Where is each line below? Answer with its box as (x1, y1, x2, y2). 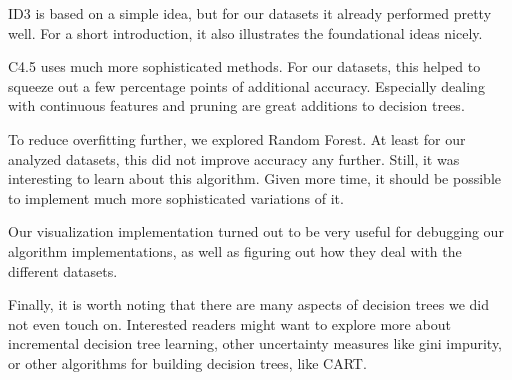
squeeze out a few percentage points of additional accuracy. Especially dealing (8, 75, 485, 96)
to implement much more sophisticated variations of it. (8, 187, 344, 208)
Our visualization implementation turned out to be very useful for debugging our (8, 221, 504, 242)
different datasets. (8, 260, 118, 281)
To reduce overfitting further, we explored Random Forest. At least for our (8, 128, 466, 149)
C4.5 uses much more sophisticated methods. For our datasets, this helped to (8, 56, 481, 77)
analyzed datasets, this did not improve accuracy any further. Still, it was (8, 148, 460, 169)
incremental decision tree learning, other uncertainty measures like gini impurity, (8, 333, 503, 354)
